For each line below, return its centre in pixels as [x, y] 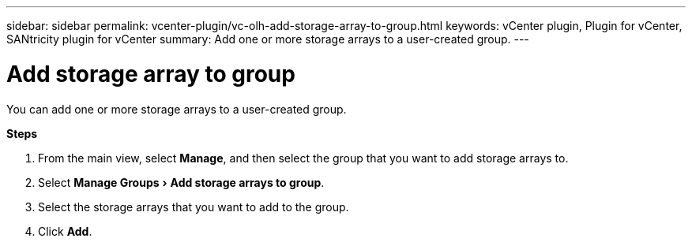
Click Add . [65, 231]
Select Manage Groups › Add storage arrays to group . [181, 182]
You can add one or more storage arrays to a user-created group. [177, 109]
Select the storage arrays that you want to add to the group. [194, 207]
